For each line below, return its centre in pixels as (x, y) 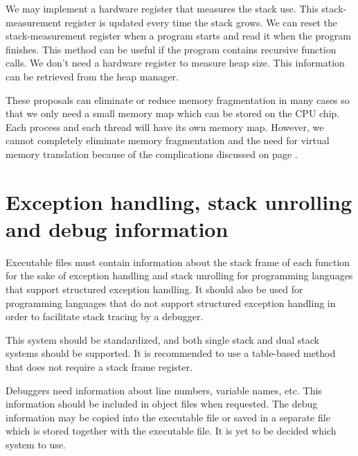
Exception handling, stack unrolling (179, 201)
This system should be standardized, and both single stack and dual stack (162, 339)
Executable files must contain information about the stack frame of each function (178, 262)
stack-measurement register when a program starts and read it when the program (178, 36)
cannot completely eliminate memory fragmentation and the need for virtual (168, 140)
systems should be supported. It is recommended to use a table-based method (171, 353)
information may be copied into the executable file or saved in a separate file (168, 417)
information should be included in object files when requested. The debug (162, 404)
